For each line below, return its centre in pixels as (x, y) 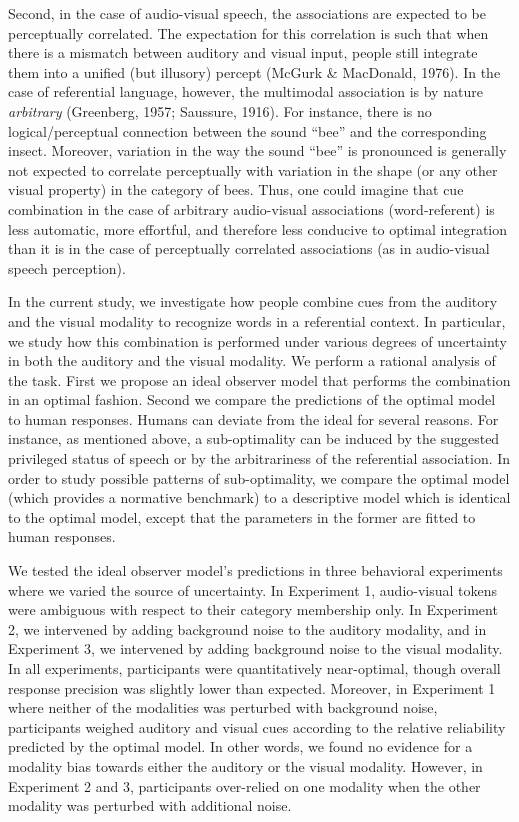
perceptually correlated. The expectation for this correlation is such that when (248, 32)
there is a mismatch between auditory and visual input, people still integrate (243, 52)
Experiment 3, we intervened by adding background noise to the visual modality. (255, 648)
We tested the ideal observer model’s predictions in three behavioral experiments (255, 570)
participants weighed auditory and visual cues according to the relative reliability (257, 726)
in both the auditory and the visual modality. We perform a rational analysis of (252, 360)
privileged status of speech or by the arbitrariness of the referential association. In (259, 458)
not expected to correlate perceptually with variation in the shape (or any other (253, 169)
